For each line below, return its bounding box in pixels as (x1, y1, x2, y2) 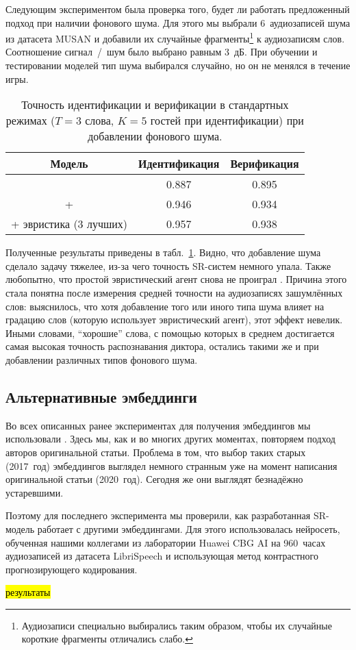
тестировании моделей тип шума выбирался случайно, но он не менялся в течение (5, 58, 351, 73)
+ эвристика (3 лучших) (11, 216, 128, 232)
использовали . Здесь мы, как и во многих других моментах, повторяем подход (5, 432, 335, 446)
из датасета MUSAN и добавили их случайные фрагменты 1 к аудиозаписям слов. (5, 29, 345, 45)
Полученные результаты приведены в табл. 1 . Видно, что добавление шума (5, 245, 321, 260)
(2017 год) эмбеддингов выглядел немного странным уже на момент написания (5, 458, 338, 473)
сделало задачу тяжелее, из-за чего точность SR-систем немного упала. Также (5, 258, 331, 273)
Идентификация (138, 155, 220, 172)
